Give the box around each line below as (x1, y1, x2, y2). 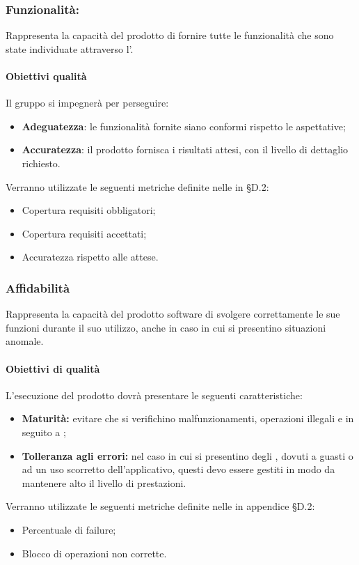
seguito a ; (22, 424, 66, 439)
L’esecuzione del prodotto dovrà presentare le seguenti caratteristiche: (6, 387, 303, 402)
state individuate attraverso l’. (6, 41, 134, 56)
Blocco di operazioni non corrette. (22, 545, 167, 560)
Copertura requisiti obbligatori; (22, 203, 156, 217)
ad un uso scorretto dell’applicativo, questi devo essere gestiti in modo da (22, 462, 335, 477)
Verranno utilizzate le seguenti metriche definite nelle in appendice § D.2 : (6, 499, 315, 513)
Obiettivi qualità (6, 69, 87, 83)
